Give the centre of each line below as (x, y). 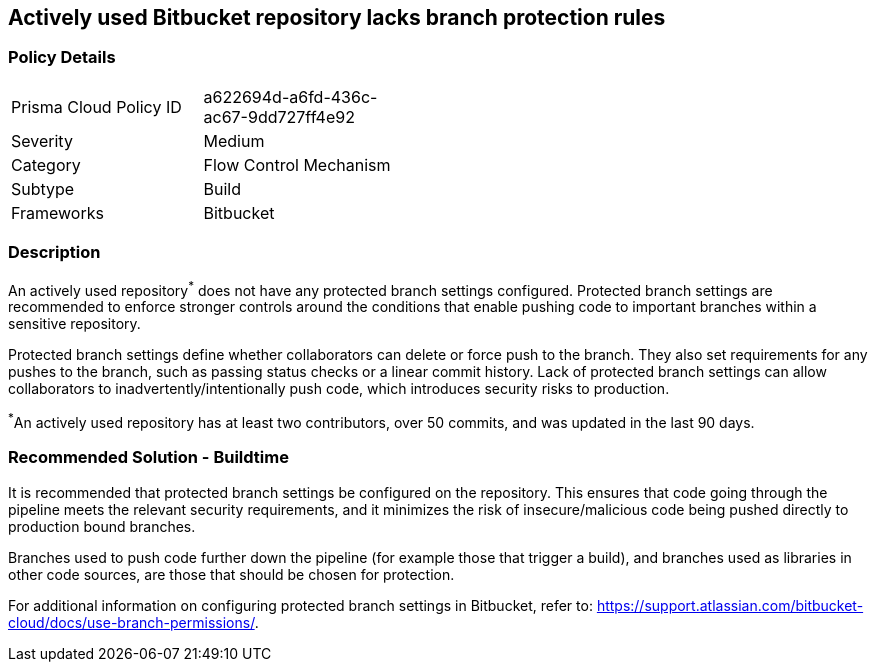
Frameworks (57, 212)
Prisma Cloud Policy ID (96, 106)
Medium (234, 140)
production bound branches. (102, 526)
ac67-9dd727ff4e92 (279, 116)
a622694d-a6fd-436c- (290, 96)
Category (46, 164)
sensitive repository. (74, 324)
